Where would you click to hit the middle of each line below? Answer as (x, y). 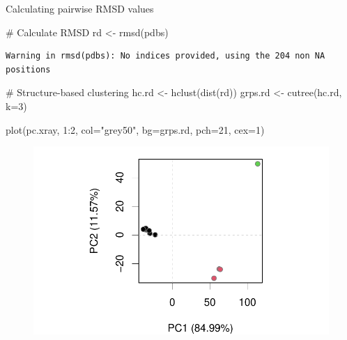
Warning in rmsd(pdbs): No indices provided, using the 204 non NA (165, 56)
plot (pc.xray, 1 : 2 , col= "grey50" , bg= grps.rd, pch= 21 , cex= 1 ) (135, 129)
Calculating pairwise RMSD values (80, 8)
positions (28, 69)
